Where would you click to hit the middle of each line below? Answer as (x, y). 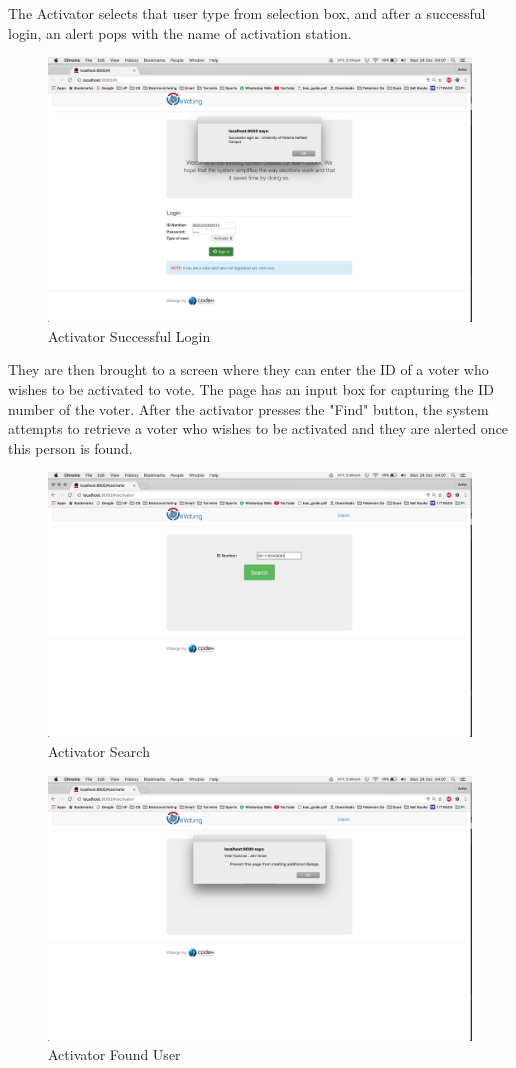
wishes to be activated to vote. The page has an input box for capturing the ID (251, 388)
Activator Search (99, 750)
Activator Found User (114, 1054)
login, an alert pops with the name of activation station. (180, 32)
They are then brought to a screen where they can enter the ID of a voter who (248, 369)
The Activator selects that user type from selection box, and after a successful (247, 13)
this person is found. (70, 447)
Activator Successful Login (129, 335)
